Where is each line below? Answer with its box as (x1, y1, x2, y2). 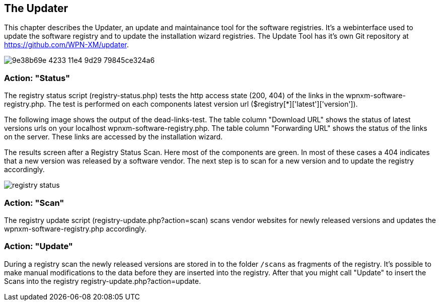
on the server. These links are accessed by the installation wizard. (4, 132, 223, 141)
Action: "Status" (4, 72, 70, 83)
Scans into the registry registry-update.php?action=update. (4, 276, 201, 285)
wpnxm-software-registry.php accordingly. (4, 224, 147, 233)
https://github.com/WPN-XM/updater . (4, 40, 129, 49)
